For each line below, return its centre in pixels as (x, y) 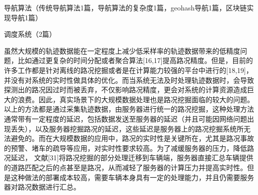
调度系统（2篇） (30, 34)
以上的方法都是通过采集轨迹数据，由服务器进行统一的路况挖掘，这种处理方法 (129, 109)
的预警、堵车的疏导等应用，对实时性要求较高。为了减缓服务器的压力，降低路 (129, 148)
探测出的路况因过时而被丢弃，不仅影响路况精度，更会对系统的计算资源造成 (126, 90)
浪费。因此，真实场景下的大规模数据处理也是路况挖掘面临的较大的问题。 (136, 99)
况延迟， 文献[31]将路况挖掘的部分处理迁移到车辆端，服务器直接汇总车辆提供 (129, 158)
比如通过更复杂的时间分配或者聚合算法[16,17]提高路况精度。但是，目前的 (135, 60)
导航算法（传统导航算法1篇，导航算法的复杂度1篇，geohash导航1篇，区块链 (126, 7)
